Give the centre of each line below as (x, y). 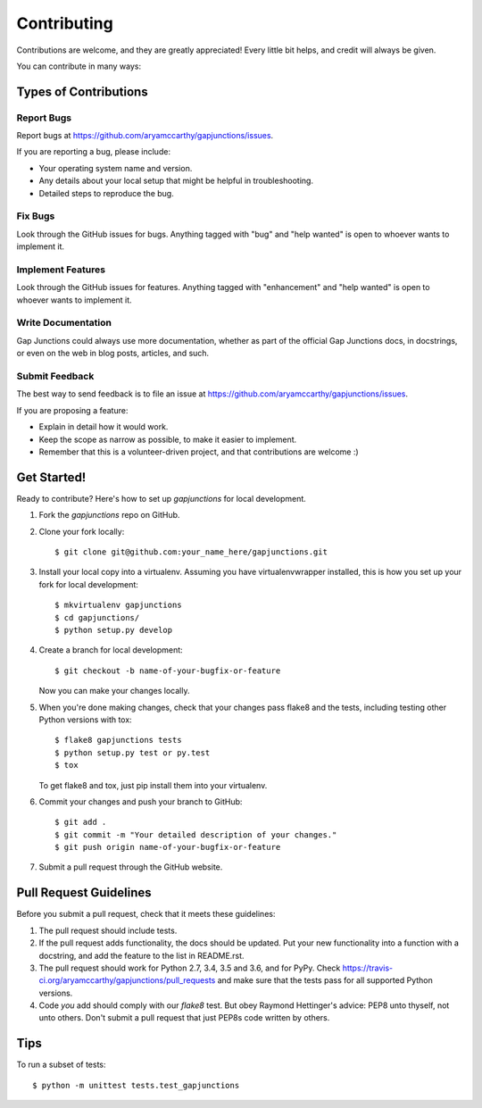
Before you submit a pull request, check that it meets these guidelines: (146, 914)
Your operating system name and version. (116, 168)
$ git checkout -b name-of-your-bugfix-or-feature (168, 671)
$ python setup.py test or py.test (133, 753)
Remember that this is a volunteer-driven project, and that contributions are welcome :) (199, 452)
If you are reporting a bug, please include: (94, 152)
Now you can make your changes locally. (114, 691)
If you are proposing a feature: (72, 410)
